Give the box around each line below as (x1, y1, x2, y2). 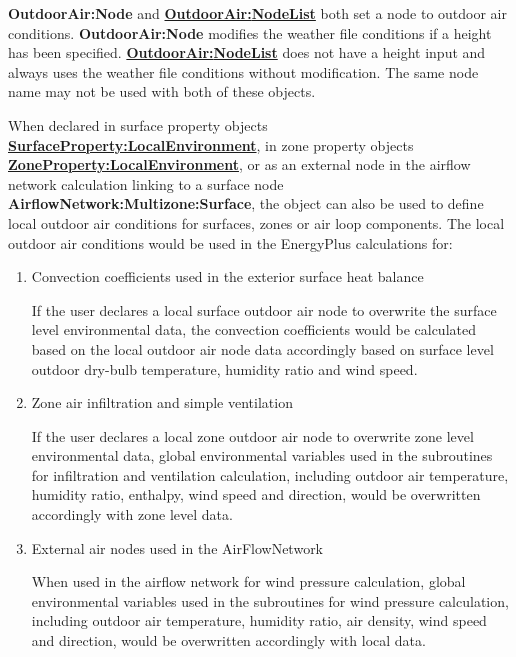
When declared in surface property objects (8, 114, 268, 135)
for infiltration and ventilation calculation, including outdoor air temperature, (31, 464, 509, 485)
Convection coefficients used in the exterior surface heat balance (31, 266, 424, 287)
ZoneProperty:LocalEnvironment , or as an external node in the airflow (8, 154, 471, 175)
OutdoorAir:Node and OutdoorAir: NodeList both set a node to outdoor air (8, 3, 507, 23)
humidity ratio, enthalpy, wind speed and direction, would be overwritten (31, 484, 481, 505)
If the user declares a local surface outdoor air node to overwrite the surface (31, 299, 497, 320)
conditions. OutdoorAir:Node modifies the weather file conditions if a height (8, 22, 492, 43)
